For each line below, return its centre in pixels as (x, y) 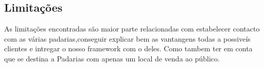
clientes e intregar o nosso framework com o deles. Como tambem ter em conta (128, 48)
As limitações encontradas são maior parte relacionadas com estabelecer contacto (132, 29)
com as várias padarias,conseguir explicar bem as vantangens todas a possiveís (127, 38)
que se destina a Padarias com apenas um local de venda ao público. (112, 58)
